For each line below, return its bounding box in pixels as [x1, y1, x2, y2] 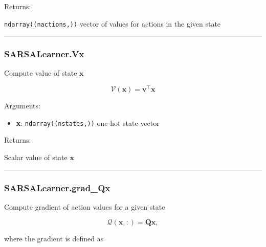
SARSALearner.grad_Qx [4, 181, 110, 194]
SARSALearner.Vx [4, 48, 84, 60]
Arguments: [4, 100, 40, 111]
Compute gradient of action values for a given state [4, 201, 165, 212]
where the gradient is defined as [4, 233, 104, 244]
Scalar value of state [4, 151, 68, 162]
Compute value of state [4, 68, 77, 78]
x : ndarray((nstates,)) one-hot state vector [16, 117, 160, 128]
